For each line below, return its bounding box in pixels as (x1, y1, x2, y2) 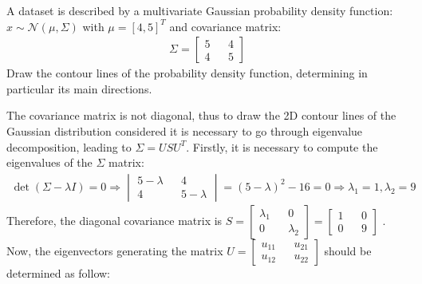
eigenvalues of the (6, 154, 93, 171)
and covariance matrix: (169, 18, 282, 34)
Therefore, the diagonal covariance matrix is (6, 211, 223, 228)
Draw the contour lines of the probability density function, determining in (6, 65, 368, 81)
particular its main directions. (6, 80, 152, 97)
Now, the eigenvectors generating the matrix (6, 242, 223, 258)
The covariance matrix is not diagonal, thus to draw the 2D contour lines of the (6, 107, 396, 124)
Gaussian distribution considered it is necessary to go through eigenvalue (6, 123, 363, 139)
